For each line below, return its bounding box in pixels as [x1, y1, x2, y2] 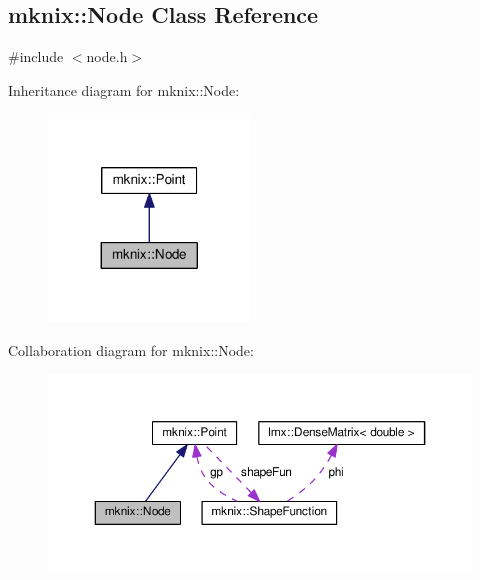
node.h [86, 46, 128, 67]
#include [8, 46, 64, 67]
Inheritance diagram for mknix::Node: [8, 79, 240, 100]
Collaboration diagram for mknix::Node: [8, 339, 254, 360]
